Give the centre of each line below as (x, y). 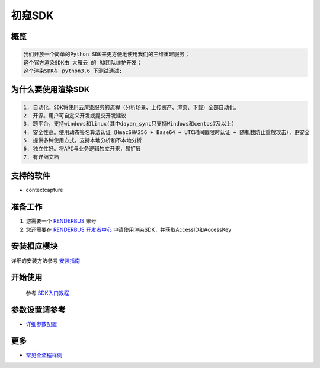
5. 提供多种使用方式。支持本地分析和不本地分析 (83, 140)
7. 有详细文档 (41, 157)
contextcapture (44, 190)
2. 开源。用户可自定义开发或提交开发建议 (75, 115)
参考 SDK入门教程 (47, 293)
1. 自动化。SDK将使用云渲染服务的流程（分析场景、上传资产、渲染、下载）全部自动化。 (132, 107)
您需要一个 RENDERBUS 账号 (61, 221)
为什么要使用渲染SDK (50, 90)
